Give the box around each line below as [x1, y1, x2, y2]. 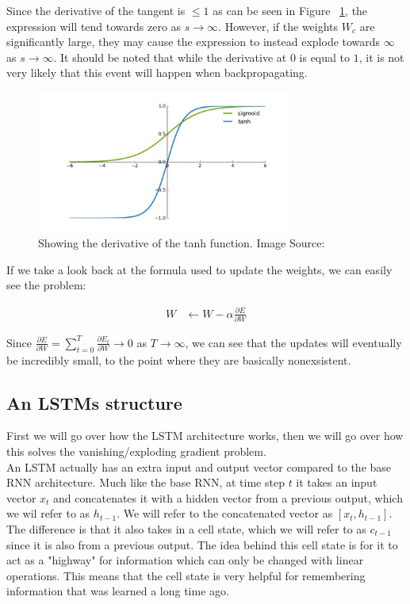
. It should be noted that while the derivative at [53, 48, 287, 65]
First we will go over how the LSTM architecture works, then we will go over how [6, 427, 404, 444]
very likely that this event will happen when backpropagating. [6, 64, 308, 81]
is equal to [299, 48, 351, 65]
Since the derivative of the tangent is [6, 2, 186, 18]
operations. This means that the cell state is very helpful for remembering [6, 567, 366, 583]
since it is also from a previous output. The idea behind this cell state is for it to [6, 536, 398, 552]
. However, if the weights [218, 17, 339, 34]
